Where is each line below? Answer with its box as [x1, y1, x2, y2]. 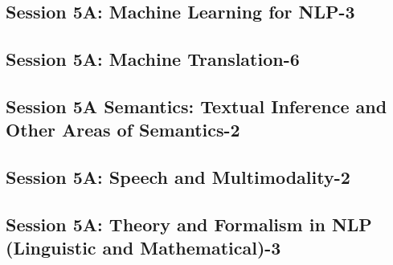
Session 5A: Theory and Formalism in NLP [6, 211, 372, 236]
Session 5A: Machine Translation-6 [6, 47, 300, 71]
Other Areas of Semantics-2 [6, 117, 240, 142]
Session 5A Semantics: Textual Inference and [6, 93, 387, 118]
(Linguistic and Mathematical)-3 [6, 235, 281, 260]
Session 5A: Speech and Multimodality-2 [6, 165, 350, 190]
